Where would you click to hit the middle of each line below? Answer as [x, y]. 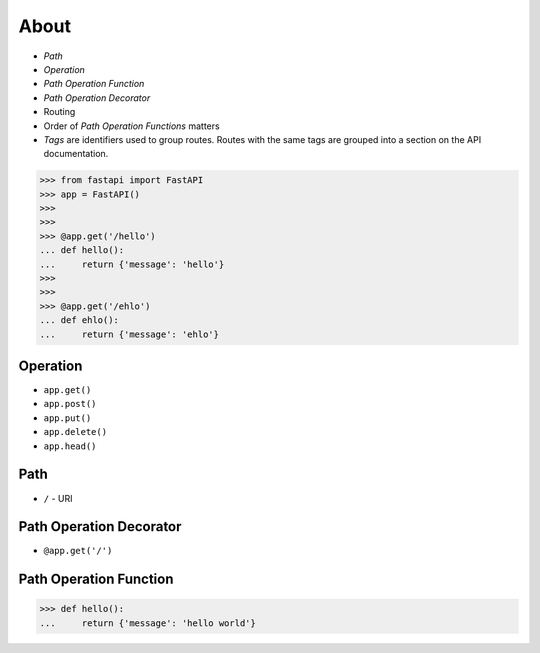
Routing [59, 112]
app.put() [67, 418]
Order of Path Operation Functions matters [131, 126]
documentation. [76, 154]
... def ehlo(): [79, 320]
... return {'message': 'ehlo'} [129, 334]
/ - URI [58, 498]
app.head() [70, 446]
